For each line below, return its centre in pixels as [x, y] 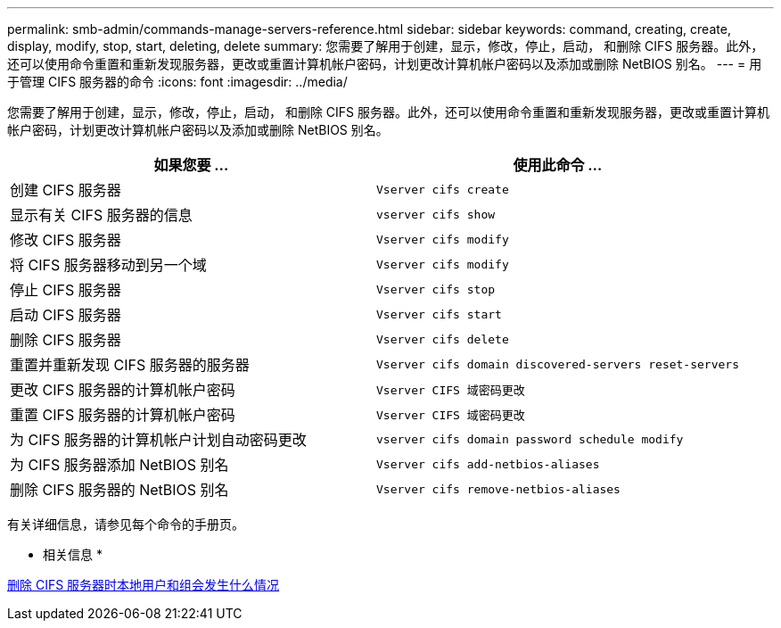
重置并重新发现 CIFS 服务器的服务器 [130, 365]
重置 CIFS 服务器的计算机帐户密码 [123, 415]
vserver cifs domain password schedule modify [530, 439]
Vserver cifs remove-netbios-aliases [498, 489]
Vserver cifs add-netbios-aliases [488, 464]
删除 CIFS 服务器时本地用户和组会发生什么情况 [144, 585]
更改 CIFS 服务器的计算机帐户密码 [123, 390]
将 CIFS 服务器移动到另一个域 [108, 265]
